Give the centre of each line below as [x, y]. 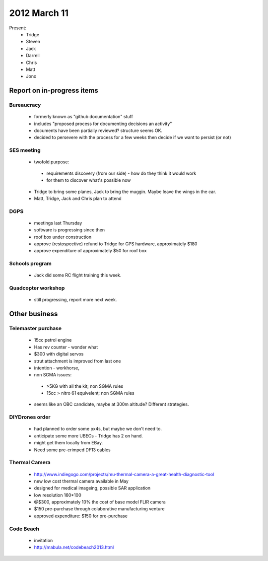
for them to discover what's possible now [89, 180]
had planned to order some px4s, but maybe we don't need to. [98, 429]
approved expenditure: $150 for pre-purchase [81, 516]
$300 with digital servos [59, 354]
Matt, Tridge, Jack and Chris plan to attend [78, 198]
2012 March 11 [39, 13]
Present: [18, 28]
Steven [33, 42]
